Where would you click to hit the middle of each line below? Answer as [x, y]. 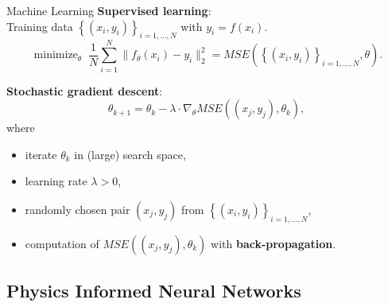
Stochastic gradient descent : [85, 90]
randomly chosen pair [78, 209]
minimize [56, 55]
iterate [41, 154]
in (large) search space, [130, 154]
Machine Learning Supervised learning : [109, 10]
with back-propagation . [274, 243]
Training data [40, 26]
